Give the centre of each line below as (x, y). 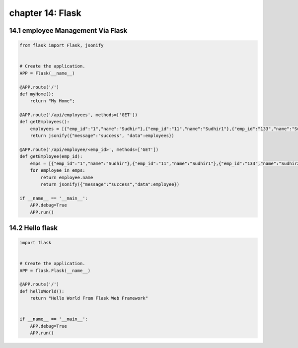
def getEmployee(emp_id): (51, 157)
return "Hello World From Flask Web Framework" (89, 298)
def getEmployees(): (44, 122)
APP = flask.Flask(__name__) (55, 270)
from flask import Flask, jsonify (62, 45)
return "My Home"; (52, 101)
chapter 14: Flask (45, 13)
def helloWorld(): (42, 291)
